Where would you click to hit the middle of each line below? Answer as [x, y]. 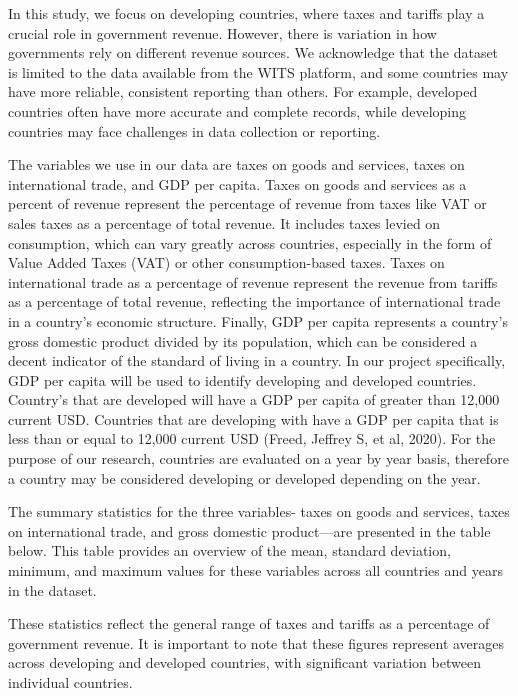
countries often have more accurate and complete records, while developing [237, 110]
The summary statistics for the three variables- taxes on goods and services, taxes [259, 511]
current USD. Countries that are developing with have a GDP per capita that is [253, 418]
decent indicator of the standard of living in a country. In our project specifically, [257, 360]
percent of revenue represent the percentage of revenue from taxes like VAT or [247, 203]
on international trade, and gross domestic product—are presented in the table [249, 530]
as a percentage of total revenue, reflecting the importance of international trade [254, 301]
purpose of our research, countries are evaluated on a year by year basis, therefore [258, 458]
